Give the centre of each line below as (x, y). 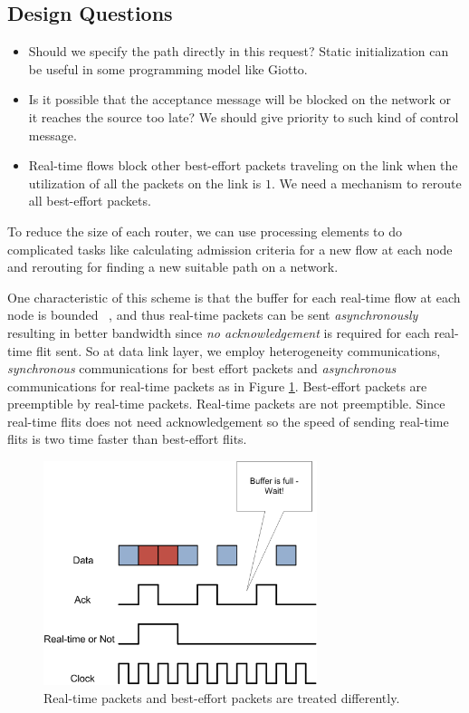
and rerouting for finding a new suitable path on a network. (173, 267)
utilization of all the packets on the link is (145, 183)
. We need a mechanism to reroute (366, 183)
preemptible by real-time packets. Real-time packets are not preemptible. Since (226, 404)
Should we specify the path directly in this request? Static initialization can (239, 51)
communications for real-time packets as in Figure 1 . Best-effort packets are (217, 385)
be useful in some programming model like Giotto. (168, 68)
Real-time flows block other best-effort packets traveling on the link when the (243, 165)
